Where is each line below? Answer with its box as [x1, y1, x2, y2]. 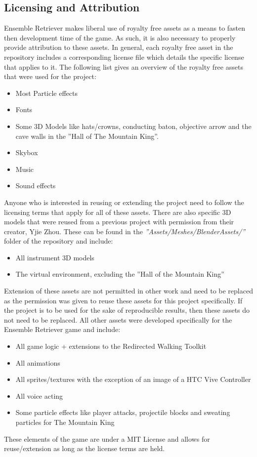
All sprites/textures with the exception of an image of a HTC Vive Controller [15, 374, 251, 384]
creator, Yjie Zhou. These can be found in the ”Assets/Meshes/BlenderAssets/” [4, 226, 245, 236]
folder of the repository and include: [4, 236, 113, 246]
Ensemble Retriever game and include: [4, 324, 121, 334]
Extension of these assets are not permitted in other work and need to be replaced [4, 286, 253, 296]
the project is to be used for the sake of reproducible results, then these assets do [4, 305, 250, 315]
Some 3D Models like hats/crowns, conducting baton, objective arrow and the [15, 121, 252, 131]
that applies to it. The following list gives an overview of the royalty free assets [4, 61, 243, 72]
